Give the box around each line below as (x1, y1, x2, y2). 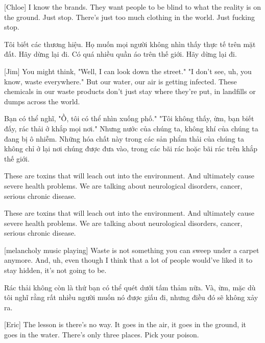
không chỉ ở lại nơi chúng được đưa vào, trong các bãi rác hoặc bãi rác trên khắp (4, 143, 258, 154)
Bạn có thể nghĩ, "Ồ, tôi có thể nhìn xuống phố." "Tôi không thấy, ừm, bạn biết (4, 113, 254, 124)
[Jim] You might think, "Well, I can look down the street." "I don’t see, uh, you (4, 65, 252, 76)
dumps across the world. (4, 96, 80, 106)
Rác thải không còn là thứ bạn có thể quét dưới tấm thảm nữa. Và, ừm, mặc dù (4, 282, 256, 292)
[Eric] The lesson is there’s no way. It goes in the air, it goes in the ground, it (4, 319, 247, 330)
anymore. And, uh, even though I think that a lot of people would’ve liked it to (4, 255, 253, 265)
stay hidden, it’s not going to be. (4, 265, 107, 276)
